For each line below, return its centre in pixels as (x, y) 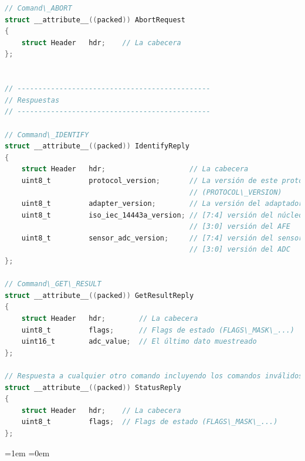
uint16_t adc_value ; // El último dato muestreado (139, 342)
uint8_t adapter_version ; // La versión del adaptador (162, 204)
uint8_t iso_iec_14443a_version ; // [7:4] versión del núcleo (162, 215)
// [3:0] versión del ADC (240, 250)
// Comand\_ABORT (38, 8)
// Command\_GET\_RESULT (53, 284)
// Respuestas (32, 100)
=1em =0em (27, 452)
